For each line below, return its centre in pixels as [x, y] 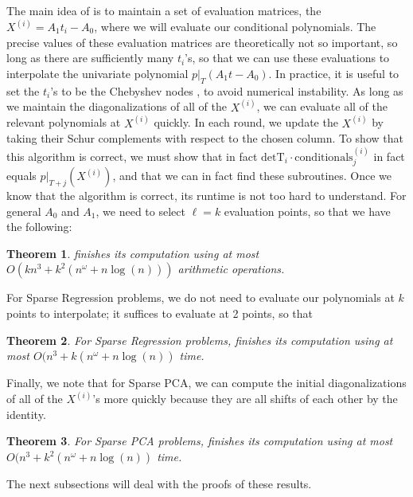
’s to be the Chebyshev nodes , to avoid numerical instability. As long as [227, 90]
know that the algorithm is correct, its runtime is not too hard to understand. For [206, 196]
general [24, 211]
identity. [26, 414]
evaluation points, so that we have [307, 211]
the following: [39, 227]
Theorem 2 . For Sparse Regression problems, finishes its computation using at [200, 340]
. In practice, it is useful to [334, 73]
